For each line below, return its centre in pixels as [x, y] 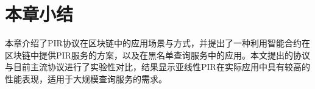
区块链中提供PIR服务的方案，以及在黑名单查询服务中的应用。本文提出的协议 [157, 55]
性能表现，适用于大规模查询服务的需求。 [86, 78]
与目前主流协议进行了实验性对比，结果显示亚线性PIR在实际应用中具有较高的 [157, 67]
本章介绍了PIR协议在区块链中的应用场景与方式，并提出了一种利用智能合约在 [157, 43]
